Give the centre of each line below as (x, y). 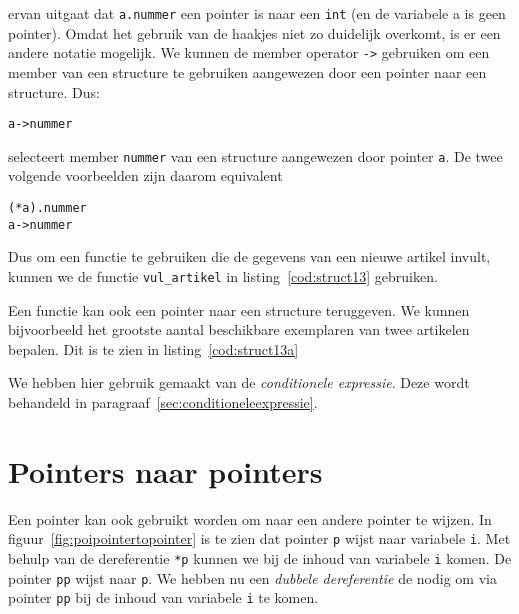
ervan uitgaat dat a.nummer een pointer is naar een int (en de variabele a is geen (257, 13)
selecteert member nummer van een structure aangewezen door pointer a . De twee (255, 155)
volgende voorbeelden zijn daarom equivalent (145, 175)
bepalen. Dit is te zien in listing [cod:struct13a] (153, 348)
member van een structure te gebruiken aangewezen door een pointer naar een (247, 71)
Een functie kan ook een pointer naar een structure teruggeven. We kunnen (239, 309)
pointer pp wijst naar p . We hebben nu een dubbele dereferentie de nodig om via (252, 577)
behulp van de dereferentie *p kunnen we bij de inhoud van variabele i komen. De (260, 557)
